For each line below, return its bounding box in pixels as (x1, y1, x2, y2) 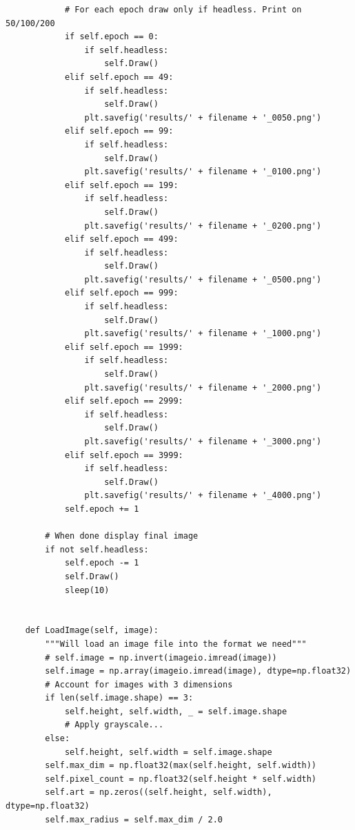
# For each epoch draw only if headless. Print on (64, 5, 302, 14)
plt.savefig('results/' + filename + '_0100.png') (84, 167, 322, 177)
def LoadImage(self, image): (25, 625, 159, 636)
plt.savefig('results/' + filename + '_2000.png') (84, 382, 322, 393)
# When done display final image (45, 531, 199, 541)
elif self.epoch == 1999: (64, 342, 183, 352)
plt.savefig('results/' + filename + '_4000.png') (84, 490, 322, 501)
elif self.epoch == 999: (64, 288, 179, 298)
